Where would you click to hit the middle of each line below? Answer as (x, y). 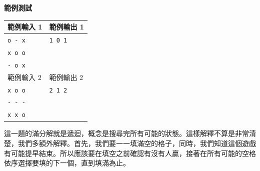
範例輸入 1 (25, 27)
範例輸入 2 (24, 77)
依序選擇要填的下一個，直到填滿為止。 (67, 163)
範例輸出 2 (66, 77)
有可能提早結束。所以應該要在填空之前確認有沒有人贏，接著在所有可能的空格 (130, 153)
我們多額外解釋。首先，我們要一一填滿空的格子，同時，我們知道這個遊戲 (137, 143)
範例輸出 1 (66, 27)
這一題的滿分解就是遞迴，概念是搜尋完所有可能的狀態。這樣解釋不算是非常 (126, 133)
